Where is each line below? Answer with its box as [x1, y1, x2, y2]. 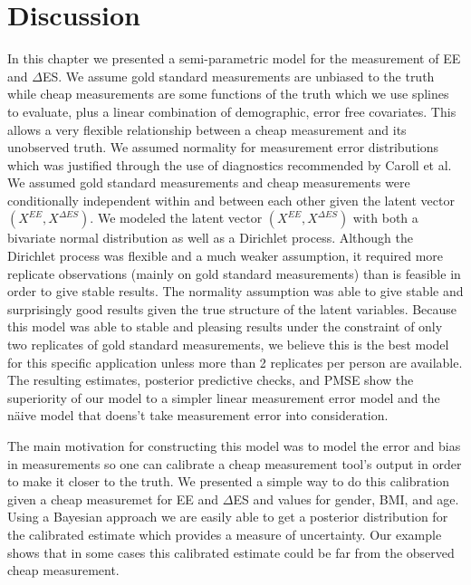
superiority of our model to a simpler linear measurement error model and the [7, 388, 440, 407]
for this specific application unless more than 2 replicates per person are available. [7, 352, 463, 371]
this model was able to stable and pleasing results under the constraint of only [7, 317, 443, 336]
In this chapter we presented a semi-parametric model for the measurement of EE [7, 49, 461, 68]
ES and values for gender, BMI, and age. [233, 489, 459, 508]
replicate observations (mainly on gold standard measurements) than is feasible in [7, 264, 461, 283]
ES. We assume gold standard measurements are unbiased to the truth [42, 66, 435, 85]
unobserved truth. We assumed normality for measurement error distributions [7, 138, 439, 157]
